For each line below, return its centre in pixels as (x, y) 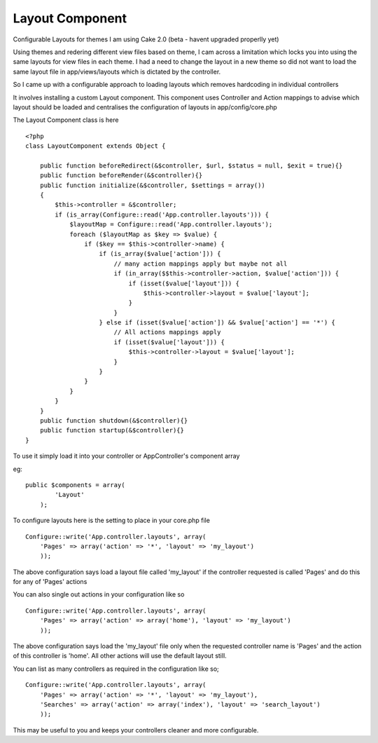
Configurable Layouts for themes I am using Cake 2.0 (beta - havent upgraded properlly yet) (146, 39)
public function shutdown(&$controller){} (114, 421)
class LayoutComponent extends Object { (96, 146)
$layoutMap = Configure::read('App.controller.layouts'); (171, 225)
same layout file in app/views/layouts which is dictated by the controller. (117, 71)
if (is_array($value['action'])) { (160, 254)
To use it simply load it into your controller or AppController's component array (126, 456)
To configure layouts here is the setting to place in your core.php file (111, 520)
